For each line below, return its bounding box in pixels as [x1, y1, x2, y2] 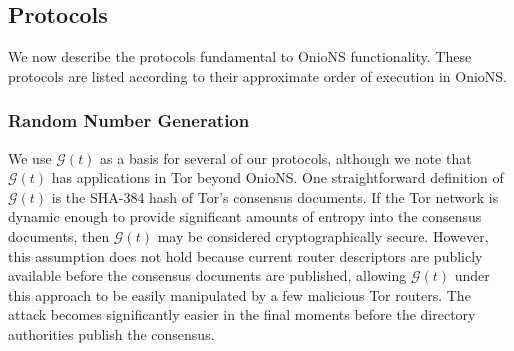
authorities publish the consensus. [8, 323, 215, 344]
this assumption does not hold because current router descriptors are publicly [8, 245, 483, 266]
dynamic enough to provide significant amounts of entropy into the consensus [8, 206, 482, 227]
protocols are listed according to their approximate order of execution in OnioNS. [8, 65, 508, 86]
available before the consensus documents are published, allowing [8, 265, 407, 286]
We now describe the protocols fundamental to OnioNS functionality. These [8, 46, 472, 67]
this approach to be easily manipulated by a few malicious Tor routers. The [8, 284, 471, 305]
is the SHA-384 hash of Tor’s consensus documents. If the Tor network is [51, 186, 499, 207]
